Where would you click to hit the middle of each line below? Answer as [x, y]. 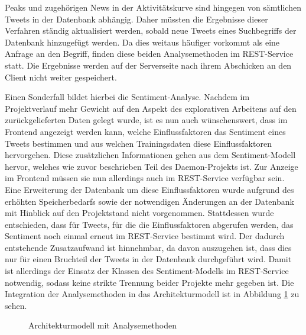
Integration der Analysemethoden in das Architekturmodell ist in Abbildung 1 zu [152, 294]
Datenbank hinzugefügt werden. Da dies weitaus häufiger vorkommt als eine [142, 42]
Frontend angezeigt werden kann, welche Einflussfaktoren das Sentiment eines [145, 131]
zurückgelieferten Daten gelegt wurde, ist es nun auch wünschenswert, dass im [146, 120]
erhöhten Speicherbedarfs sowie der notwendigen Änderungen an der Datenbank [149, 201]
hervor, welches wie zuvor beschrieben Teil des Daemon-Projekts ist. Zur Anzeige [152, 166]
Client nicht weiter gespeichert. [61, 77]
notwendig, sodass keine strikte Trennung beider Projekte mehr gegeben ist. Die [149, 282]
